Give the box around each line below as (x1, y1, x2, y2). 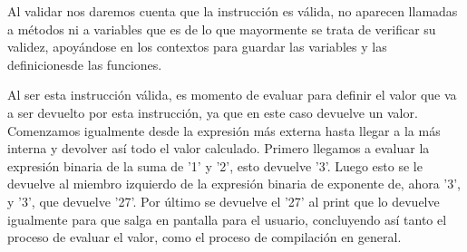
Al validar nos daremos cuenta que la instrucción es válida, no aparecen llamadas (7, 2, 458, 20)
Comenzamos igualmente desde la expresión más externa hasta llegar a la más (7, 121, 441, 140)
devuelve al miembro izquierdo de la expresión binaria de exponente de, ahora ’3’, (7, 174, 462, 193)
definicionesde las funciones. (7, 54, 162, 73)
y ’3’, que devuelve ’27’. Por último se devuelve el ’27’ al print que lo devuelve (7, 191, 440, 210)
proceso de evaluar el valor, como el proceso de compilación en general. (7, 228, 402, 247)
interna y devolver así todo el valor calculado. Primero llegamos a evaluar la (7, 139, 430, 158)
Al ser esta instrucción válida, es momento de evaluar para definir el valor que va (7, 85, 457, 104)
